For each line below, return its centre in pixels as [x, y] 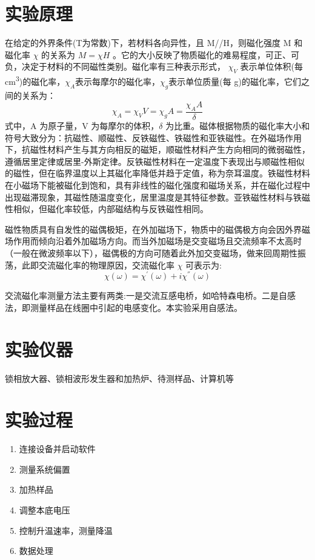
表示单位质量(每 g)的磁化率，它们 [235, 81]
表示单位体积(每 [272, 66]
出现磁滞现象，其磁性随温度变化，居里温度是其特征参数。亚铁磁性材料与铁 [153, 197]
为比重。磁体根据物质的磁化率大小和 [238, 125]
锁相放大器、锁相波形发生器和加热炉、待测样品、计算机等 [119, 378]
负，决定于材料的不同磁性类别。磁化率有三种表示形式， [115, 66]
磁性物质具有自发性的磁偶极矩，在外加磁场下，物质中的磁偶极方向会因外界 [153, 229]
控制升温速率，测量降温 [66, 530]
